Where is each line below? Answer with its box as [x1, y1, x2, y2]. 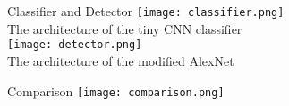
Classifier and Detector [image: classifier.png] [7, 2, 285, 20]
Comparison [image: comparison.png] [7, 81, 225, 100]
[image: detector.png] [7, 38, 142, 52]
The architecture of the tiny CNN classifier [7, 19, 242, 37]
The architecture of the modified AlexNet [7, 51, 234, 69]
